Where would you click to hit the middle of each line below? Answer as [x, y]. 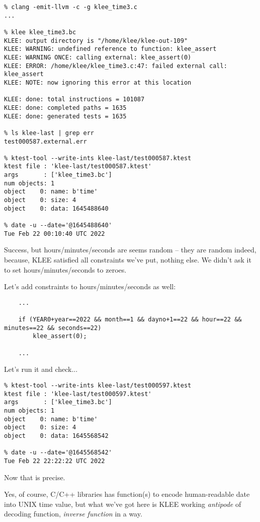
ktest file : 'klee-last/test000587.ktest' [78, 167]
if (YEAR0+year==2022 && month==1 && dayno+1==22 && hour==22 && [130, 320]
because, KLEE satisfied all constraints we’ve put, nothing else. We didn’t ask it [128, 259]
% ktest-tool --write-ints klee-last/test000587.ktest [98, 158]
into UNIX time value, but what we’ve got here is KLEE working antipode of [123, 504]
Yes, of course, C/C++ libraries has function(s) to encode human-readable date [127, 494]
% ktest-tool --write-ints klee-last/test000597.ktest [98, 385]
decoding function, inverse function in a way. [73, 514]
